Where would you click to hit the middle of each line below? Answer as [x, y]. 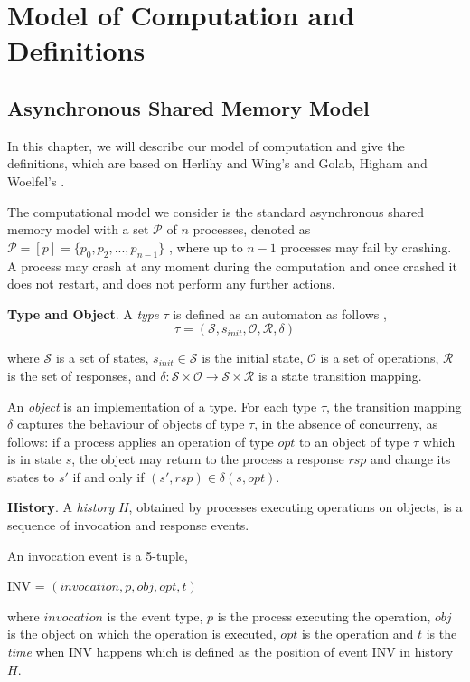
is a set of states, [102, 358]
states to [31, 476]
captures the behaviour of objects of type [131, 424]
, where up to [206, 246]
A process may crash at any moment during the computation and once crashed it [232, 265]
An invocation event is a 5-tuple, [98, 555]
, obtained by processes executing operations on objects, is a [296, 507]
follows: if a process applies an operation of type [141, 441]
